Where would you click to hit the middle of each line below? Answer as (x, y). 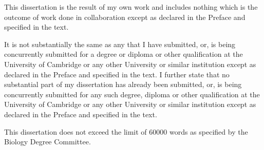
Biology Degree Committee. (48, 142)
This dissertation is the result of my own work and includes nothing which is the (131, 7)
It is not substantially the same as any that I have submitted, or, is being (120, 44)
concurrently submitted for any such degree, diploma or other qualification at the (132, 94)
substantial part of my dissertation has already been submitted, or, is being (123, 84)
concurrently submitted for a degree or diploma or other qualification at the (124, 54)
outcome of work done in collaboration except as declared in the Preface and (125, 17)
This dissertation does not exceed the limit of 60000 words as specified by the (126, 131)
